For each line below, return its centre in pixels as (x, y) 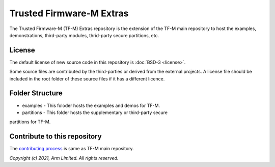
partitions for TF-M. (30, 122)
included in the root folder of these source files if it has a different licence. (87, 78)
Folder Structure (36, 93)
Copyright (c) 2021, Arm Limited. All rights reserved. (64, 158)
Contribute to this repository (56, 137)
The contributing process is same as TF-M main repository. (72, 149)
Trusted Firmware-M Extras (69, 13)
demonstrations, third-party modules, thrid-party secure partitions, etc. (84, 35)
